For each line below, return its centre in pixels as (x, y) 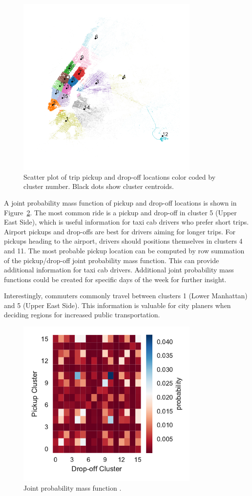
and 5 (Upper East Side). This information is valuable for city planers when (117, 305)
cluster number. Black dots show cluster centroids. (99, 186)
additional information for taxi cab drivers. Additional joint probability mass (119, 270)
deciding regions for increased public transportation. (82, 315)
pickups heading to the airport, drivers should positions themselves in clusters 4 (123, 241)
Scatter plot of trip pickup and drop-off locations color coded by (120, 176)
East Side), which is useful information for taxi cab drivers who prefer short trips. (126, 222)
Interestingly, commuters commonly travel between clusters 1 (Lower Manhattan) (126, 296)
